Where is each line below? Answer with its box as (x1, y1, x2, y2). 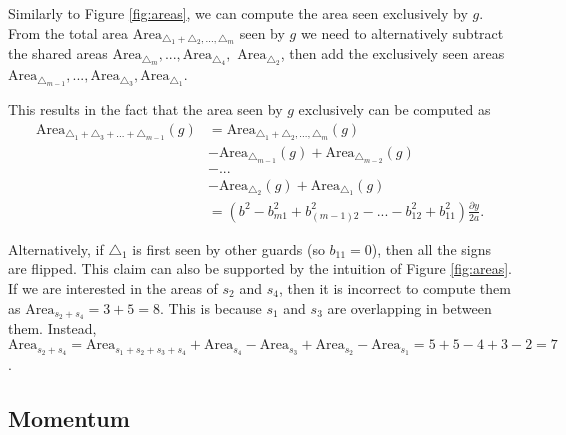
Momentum (8, 402, 130, 433)
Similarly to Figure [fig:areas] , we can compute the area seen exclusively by (8, 3, 468, 23)
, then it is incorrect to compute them (278, 278, 511, 298)
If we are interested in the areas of (8, 278, 218, 298)
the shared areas (8, 43, 108, 64)
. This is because (160, 297, 262, 318)
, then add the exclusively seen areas (280, 43, 505, 64)
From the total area (8, 22, 129, 43)
